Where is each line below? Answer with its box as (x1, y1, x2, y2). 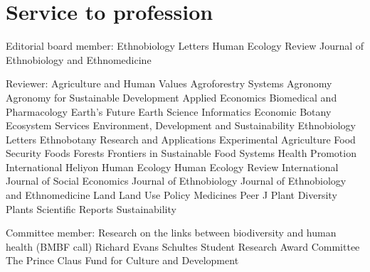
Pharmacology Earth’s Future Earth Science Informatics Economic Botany (6, 104, 332, 119)
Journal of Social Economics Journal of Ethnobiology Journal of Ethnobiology (6, 173, 347, 188)
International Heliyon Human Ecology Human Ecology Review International (6, 159, 339, 174)
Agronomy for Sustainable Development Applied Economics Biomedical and (6, 89, 337, 104)
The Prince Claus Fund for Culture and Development (6, 253, 239, 268)
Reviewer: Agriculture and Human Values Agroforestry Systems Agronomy (6, 76, 332, 91)
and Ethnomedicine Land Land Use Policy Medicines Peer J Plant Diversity (6, 187, 337, 202)
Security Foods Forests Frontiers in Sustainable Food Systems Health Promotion (6, 146, 356, 161)
